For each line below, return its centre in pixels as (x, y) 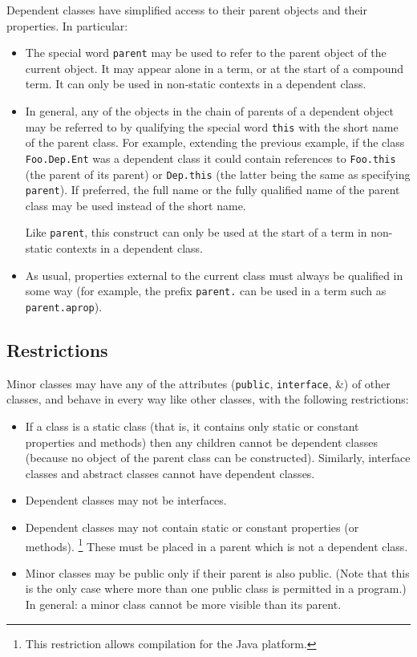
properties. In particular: (67, 25)
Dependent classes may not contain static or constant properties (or (192, 527)
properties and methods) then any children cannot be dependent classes (201, 442)
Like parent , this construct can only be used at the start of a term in (196, 232)
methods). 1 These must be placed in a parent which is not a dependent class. (217, 545)
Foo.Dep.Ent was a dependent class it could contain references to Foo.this (211, 158)
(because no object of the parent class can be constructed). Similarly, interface (218, 458)
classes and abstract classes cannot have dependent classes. (170, 473)
